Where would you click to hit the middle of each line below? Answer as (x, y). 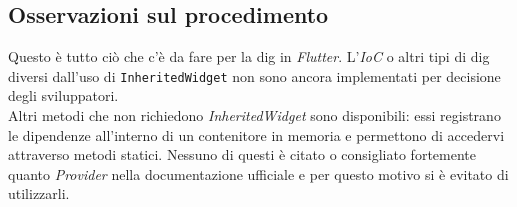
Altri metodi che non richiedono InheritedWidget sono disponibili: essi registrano (254, 115)
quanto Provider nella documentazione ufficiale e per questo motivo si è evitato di (258, 173)
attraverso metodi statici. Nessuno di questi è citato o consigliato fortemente (242, 154)
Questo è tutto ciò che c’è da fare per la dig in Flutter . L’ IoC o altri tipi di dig (249, 56)
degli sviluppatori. (63, 95)
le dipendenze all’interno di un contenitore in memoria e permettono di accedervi (256, 134)
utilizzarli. (39, 193)
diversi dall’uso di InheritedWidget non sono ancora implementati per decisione (254, 75)
